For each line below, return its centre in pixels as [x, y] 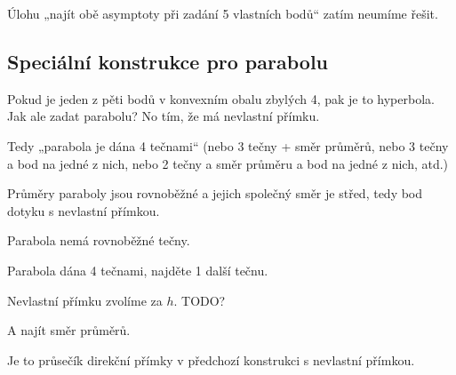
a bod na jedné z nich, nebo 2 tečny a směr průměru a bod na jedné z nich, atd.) [228, 163]
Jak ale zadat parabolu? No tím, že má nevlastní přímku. [164, 116]
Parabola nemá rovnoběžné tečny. [99, 240]
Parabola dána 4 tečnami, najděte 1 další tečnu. [138, 270]
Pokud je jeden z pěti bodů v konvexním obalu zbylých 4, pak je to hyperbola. [221, 98]
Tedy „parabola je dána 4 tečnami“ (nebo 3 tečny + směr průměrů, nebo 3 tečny [228, 145]
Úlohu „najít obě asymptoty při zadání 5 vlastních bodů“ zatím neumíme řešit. [223, 13]
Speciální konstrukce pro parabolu [168, 61]
